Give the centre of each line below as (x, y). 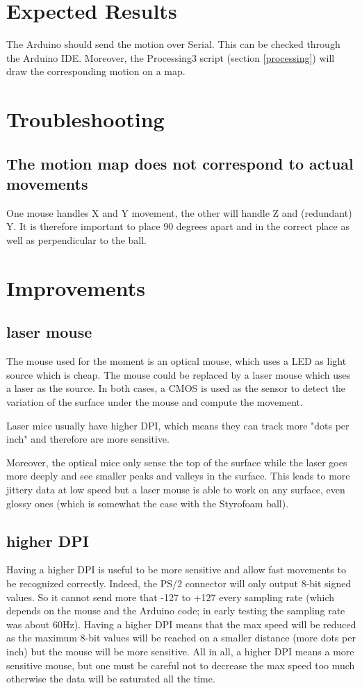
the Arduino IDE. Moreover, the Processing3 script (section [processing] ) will (171, 57)
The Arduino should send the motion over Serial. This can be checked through (173, 44)
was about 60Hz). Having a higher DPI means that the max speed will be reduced (181, 624)
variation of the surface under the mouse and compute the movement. (155, 402)
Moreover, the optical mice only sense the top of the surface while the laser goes (177, 462)
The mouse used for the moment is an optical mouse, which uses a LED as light (176, 361)
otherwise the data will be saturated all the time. (111, 679)
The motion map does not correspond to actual (180, 163)
